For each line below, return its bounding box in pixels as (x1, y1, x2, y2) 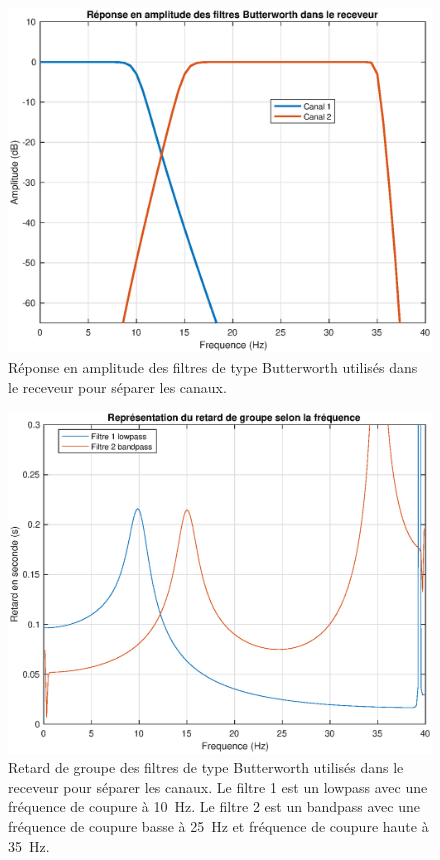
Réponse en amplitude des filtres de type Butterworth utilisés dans (8, 356, 418, 377)
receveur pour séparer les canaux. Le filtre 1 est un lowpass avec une (8, 776, 428, 797)
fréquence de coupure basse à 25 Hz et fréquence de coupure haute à (8, 815, 429, 836)
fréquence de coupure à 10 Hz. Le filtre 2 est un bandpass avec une (8, 796, 420, 817)
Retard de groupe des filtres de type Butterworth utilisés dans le (8, 757, 404, 778)
